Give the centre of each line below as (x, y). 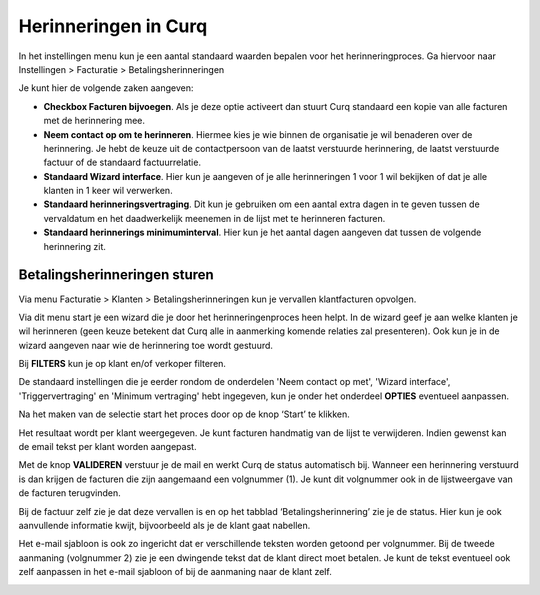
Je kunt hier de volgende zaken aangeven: (106, 88)
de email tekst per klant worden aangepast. (107, 447)
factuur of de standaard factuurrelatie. (122, 162)
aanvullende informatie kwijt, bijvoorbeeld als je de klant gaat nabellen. (164, 525)
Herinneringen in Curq (113, 26)
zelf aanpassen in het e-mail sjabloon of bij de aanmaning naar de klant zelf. (175, 572)
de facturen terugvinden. (70, 493)
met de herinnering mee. (94, 121)
